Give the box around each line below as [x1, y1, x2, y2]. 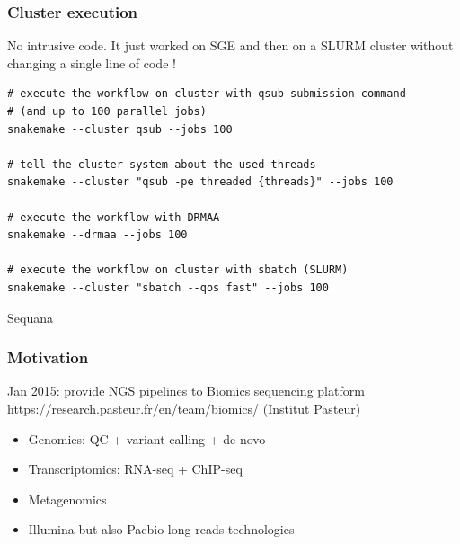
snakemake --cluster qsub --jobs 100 [7, 122, 233, 136]
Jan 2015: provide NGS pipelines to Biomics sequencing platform [7, 381, 365, 400]
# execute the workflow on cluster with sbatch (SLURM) [7, 263, 349, 277]
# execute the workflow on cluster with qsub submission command [7, 87, 406, 101]
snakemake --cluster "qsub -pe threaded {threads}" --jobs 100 [7, 175, 394, 189]
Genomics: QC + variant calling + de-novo [28, 429, 266, 448]
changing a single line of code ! [7, 53, 176, 72]
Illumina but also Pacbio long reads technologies [28, 520, 295, 539]
